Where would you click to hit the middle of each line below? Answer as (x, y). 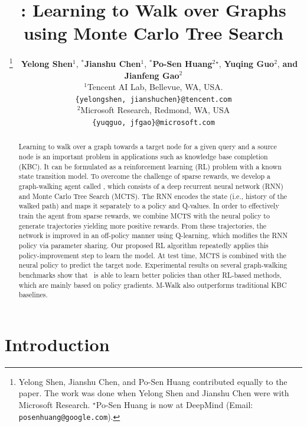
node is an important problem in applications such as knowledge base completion (143, 157)
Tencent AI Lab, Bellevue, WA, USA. (155, 87)
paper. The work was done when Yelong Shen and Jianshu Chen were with (154, 393)
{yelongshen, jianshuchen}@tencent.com (153, 99)
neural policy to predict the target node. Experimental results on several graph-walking (153, 265)
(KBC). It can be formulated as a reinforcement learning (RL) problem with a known (150, 166)
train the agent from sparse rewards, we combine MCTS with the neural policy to (144, 216)
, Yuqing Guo (246, 63)
